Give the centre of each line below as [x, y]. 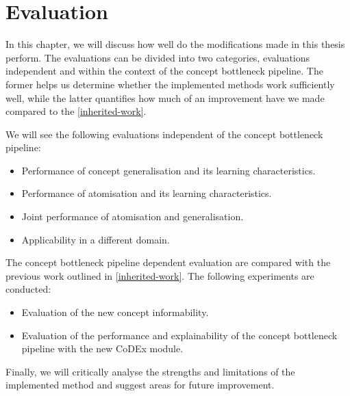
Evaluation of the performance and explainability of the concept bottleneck [179, 335]
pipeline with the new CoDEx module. [102, 348]
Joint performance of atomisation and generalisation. [133, 216]
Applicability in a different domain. [96, 239]
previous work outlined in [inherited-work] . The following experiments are [160, 275]
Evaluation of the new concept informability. [115, 312]
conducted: [28, 289]
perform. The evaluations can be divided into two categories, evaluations [158, 57]
